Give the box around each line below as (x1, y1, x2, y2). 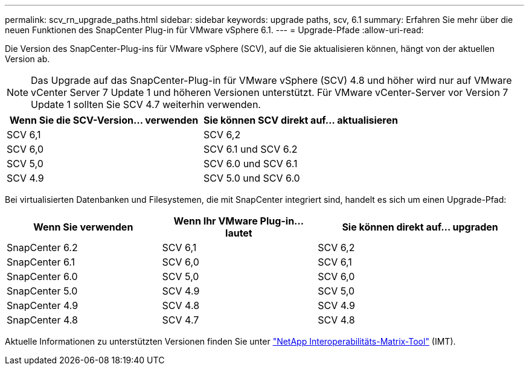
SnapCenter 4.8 (7, 314, 78, 326)
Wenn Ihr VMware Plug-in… (173, 215, 304, 227)
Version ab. (5, 54, 50, 64)
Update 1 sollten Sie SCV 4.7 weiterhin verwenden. (31, 98, 261, 110)
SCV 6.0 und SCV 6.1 (203, 158, 298, 170)
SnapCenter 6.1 (7, 256, 75, 268)
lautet (225, 227, 252, 239)
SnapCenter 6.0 (7, 270, 78, 282)
